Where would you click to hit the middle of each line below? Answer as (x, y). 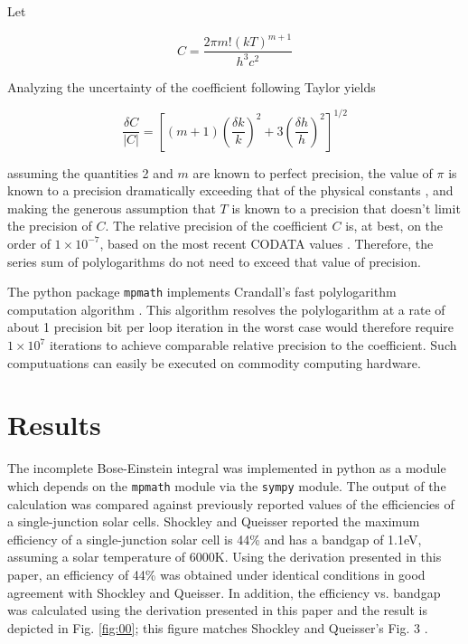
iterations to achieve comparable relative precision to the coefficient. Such (253, 345)
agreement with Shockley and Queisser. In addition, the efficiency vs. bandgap (224, 592)
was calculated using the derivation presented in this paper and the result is (217, 610)
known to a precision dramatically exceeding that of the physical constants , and (230, 190)
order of (29, 243)
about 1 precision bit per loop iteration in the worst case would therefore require (231, 327)
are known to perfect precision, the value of (313, 172)
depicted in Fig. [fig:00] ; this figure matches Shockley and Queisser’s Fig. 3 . (218, 627)
